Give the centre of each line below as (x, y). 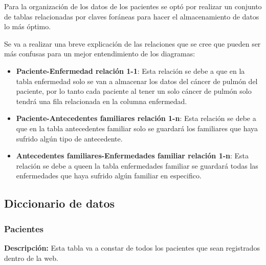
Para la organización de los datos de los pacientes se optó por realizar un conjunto (133, 6)
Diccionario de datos (60, 203)
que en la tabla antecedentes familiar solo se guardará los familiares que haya (137, 128)
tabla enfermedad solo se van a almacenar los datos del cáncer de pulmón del (137, 81)
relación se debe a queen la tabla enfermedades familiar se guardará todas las (137, 165)
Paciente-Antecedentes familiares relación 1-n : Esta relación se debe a (136, 118)
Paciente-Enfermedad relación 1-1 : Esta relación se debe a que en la (130, 70)
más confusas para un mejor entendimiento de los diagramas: (100, 54)
